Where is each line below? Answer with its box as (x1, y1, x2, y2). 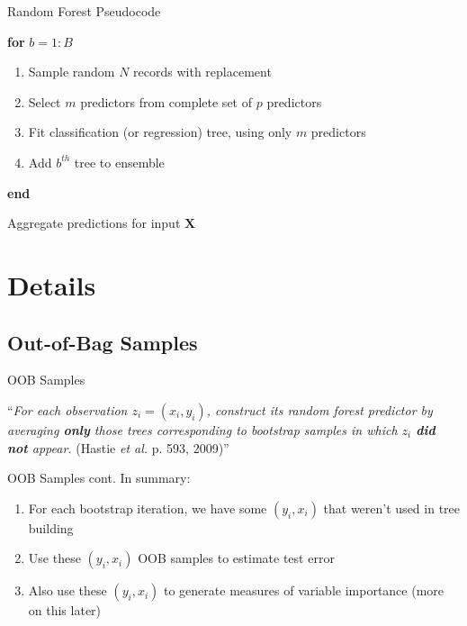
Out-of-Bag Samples (7, 328, 198, 356)
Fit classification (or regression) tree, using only (28, 122, 292, 141)
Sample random (28, 62, 115, 81)
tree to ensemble (74, 152, 165, 171)
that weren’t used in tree (323, 498, 460, 517)
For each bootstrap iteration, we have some (28, 498, 267, 517)
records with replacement (133, 62, 272, 81)
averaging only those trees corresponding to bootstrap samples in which (7, 420, 398, 439)
